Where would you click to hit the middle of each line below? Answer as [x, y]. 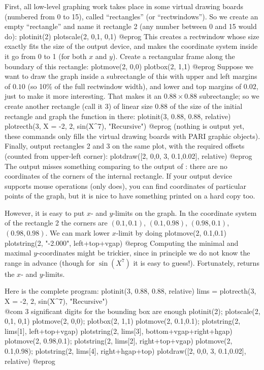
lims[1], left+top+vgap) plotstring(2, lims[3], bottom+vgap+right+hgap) [119, 331]
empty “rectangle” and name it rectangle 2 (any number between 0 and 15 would [131, 26]
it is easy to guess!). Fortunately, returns [196, 262]
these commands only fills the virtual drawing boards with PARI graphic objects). [133, 136]
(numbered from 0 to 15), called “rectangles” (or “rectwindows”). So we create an [131, 16]
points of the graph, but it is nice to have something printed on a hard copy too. [130, 196]
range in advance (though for [50, 262]
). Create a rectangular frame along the [174, 56]
